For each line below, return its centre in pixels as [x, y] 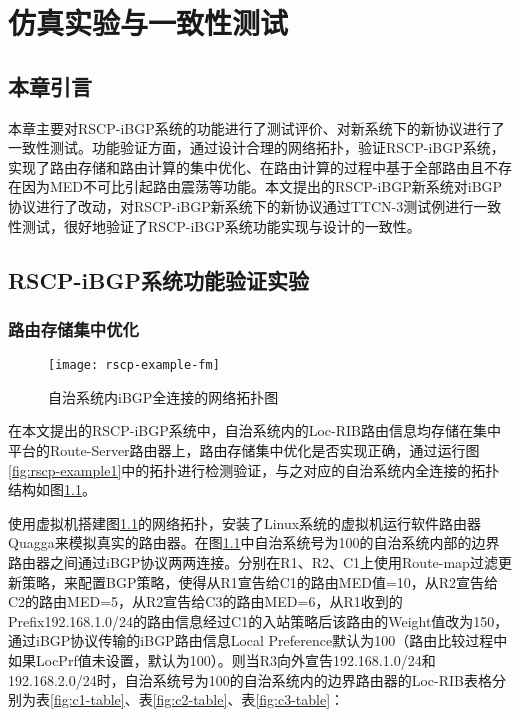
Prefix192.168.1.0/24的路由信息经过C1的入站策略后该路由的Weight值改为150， [258, 620]
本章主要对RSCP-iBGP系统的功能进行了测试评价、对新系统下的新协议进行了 [256, 127]
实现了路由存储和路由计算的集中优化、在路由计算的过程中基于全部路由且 [246, 166]
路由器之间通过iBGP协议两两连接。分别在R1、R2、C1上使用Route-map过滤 [253, 561]
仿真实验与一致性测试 [148, 22]
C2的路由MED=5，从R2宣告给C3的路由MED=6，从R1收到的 [205, 601]
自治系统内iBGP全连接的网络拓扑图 [163, 396]
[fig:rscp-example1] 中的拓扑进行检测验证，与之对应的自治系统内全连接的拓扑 [254, 469]
